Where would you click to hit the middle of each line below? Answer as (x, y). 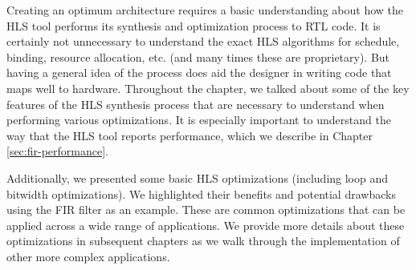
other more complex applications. (88, 256)
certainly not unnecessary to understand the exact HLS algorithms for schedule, (203, 41)
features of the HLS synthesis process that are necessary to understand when (196, 104)
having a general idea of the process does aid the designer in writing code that (199, 73)
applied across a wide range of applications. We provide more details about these (206, 225)
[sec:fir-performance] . (57, 151)
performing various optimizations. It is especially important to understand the (199, 120)
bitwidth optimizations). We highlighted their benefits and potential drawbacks (201, 193)
